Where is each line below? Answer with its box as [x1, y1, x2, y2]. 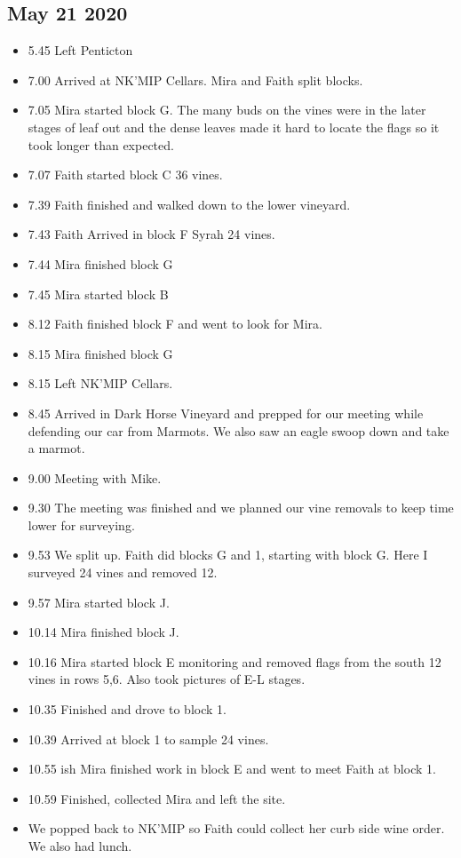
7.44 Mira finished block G [28, 254, 173, 273]
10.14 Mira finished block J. [28, 623, 179, 641]
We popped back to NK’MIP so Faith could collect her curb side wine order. [28, 819, 445, 838]
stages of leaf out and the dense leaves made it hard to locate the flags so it [28, 117, 440, 136]
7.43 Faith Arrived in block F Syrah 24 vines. [28, 225, 275, 243]
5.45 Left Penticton [28, 41, 133, 60]
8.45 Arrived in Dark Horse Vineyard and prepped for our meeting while [28, 403, 424, 422]
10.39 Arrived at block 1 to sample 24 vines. [28, 729, 269, 748]
